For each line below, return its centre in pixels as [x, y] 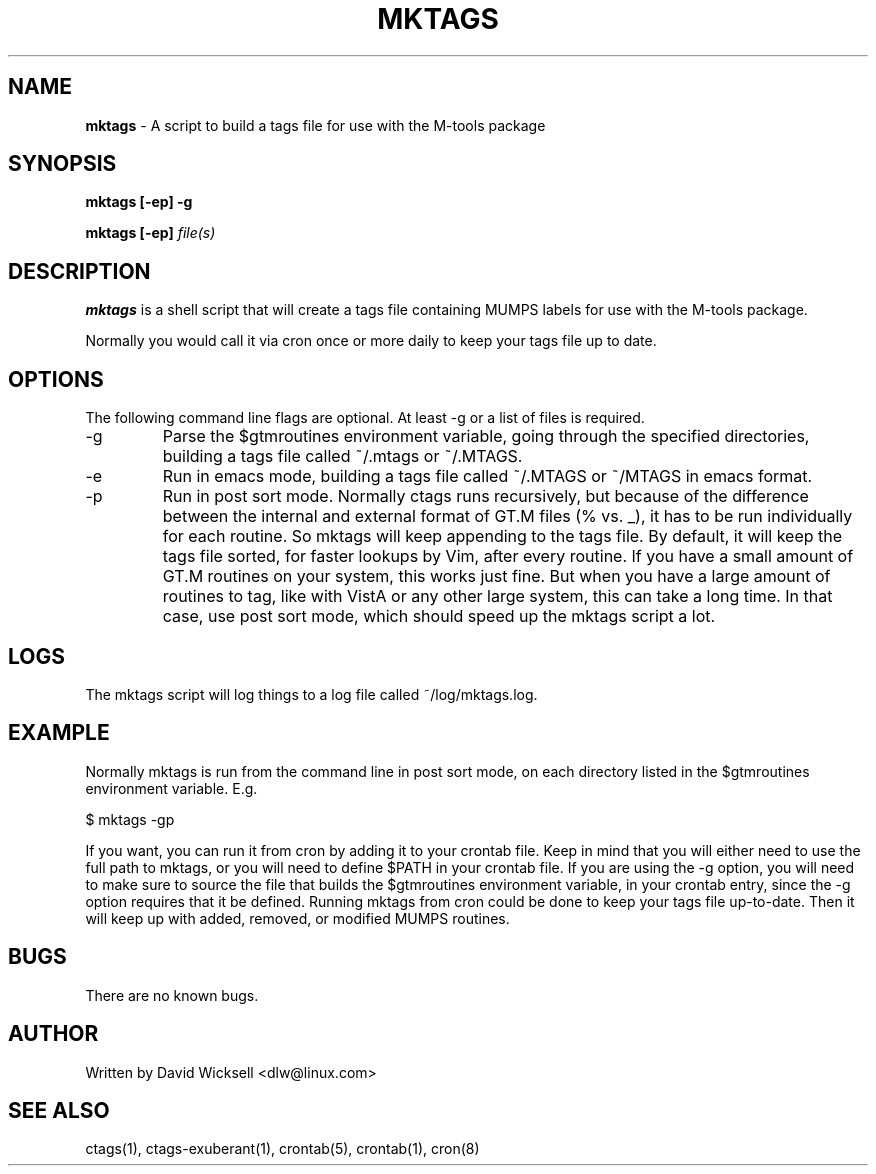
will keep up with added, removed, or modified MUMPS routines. [297, 918]
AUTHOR [53, 1034]
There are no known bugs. [172, 995]
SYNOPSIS [62, 164]
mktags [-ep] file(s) [150, 233]
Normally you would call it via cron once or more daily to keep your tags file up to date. [371, 341]
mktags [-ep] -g [139, 202]
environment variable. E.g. [171, 788]
